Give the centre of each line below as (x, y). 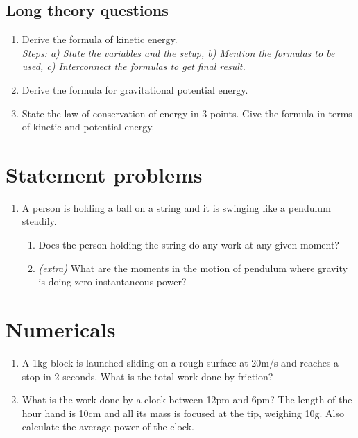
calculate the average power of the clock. (108, 427)
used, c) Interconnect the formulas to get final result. (134, 66)
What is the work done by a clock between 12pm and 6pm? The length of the (187, 399)
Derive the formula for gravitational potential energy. (135, 89)
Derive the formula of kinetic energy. (100, 39)
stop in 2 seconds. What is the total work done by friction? (147, 376)
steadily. (39, 221)
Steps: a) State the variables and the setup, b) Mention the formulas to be (178, 52)
